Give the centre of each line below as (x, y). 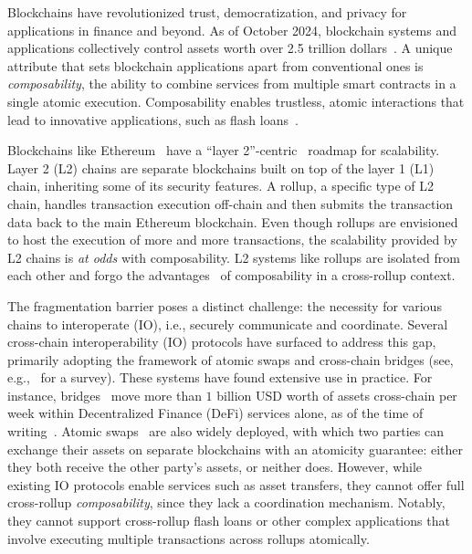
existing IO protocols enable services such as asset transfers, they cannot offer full (236, 484)
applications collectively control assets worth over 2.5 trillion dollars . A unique (230, 48)
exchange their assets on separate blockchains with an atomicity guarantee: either (236, 449)
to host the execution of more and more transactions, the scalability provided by (232, 240)
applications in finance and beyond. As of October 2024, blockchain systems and (232, 30)
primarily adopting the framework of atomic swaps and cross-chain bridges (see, (231, 359)
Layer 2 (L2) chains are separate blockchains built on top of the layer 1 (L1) (221, 167)
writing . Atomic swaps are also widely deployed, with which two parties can (226, 431)
